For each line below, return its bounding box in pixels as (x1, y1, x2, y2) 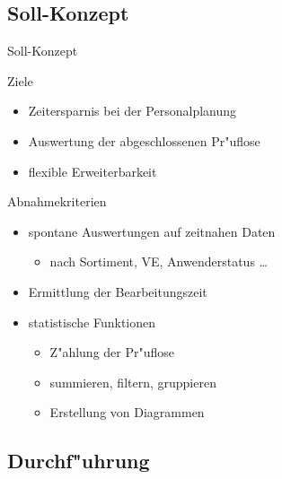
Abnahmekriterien (7, 192, 107, 211)
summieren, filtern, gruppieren (49, 372, 216, 391)
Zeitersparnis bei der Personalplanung (28, 101, 237, 120)
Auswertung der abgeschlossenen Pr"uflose (28, 131, 260, 150)
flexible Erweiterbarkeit (28, 161, 157, 180)
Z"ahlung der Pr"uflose (49, 343, 174, 361)
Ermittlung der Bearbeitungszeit (28, 282, 207, 300)
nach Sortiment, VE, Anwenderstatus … (49, 252, 268, 271)
